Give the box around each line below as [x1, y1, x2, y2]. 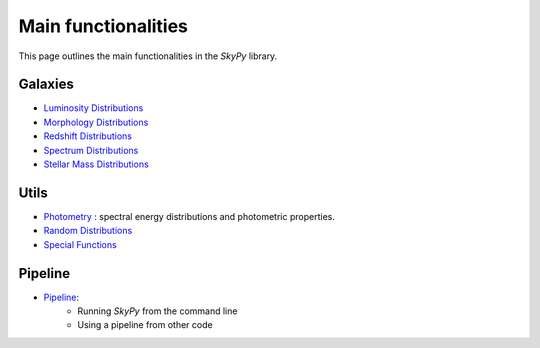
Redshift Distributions [43, 130, 132, 142]
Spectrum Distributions [43, 144, 139, 156]
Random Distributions [43, 225, 133, 237]
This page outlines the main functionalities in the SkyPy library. [18, 50, 278, 62]
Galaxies [18, 76, 74, 93]
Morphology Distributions [43, 116, 149, 128]
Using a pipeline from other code [77, 319, 214, 331]
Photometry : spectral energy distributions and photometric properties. [43, 210, 335, 222]
